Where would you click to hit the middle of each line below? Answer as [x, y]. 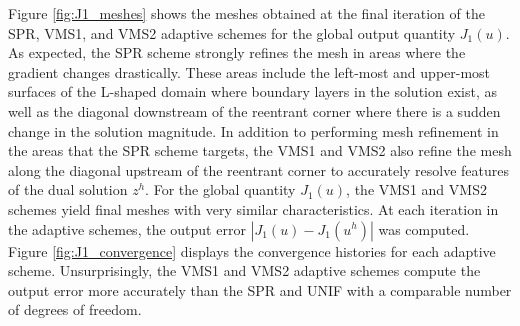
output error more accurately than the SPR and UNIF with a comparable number [260, 289]
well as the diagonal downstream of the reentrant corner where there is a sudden [254, 110]
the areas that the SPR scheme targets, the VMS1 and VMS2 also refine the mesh [260, 150]
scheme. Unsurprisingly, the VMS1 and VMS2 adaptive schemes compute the [244, 270]
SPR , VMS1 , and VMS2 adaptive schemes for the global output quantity [232, 32]
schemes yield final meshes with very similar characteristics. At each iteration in [253, 208]
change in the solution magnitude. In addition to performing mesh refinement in [253, 130]
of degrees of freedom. [75, 309]
